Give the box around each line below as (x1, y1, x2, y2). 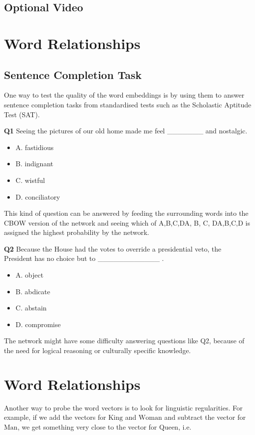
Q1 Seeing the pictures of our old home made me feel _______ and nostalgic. (4, 126, 248, 136)
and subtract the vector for (164, 412, 246, 422)
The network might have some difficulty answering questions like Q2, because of (4, 335, 245, 346)
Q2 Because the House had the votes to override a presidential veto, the (4, 243, 222, 254)
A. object (15, 270, 44, 280)
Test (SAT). (4, 109, 40, 119)
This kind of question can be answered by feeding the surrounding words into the (4, 208, 249, 218)
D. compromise (15, 319, 61, 329)
